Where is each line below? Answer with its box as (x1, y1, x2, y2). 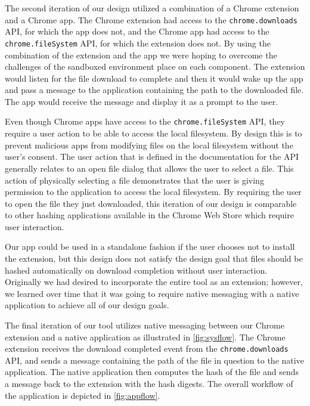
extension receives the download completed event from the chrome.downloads (5, 342, 289, 355)
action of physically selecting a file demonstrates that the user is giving (5, 173, 264, 186)
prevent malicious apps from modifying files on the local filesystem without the (5, 138, 293, 151)
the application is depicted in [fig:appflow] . (5, 389, 160, 401)
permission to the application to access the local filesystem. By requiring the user (5, 185, 302, 198)
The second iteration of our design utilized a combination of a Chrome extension (5, 2, 299, 14)
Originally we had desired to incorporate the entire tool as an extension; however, (5, 275, 303, 288)
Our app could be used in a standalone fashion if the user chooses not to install (5, 240, 295, 253)
